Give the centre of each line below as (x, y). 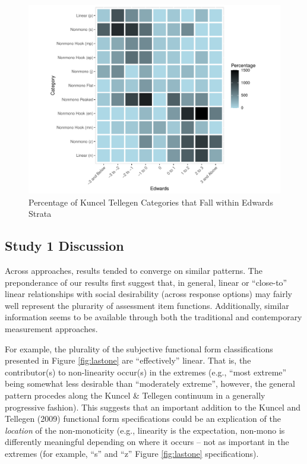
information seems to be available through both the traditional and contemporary (153, 317)
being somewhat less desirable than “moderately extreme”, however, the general (150, 383)
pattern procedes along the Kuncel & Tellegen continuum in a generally (135, 395)
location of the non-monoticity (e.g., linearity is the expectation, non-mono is (145, 430)
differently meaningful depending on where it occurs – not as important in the (147, 442)
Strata (40, 214)
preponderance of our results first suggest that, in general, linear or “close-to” (146, 282)
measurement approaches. (51, 328)
